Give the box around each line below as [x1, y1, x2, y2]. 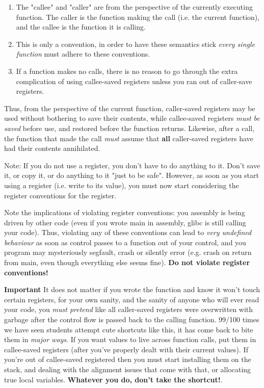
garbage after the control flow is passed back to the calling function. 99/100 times [4, 314, 259, 325]
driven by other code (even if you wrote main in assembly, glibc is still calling [4, 217, 246, 227]
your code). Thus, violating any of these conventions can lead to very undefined [4, 227, 252, 238]
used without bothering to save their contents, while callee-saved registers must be [4, 113, 260, 123]
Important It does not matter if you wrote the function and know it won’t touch [4, 284, 260, 295]
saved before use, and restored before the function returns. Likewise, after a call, [4, 122, 255, 133]
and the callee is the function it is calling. [16, 21, 146, 32]
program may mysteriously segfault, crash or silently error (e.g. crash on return [4, 247, 252, 257]
